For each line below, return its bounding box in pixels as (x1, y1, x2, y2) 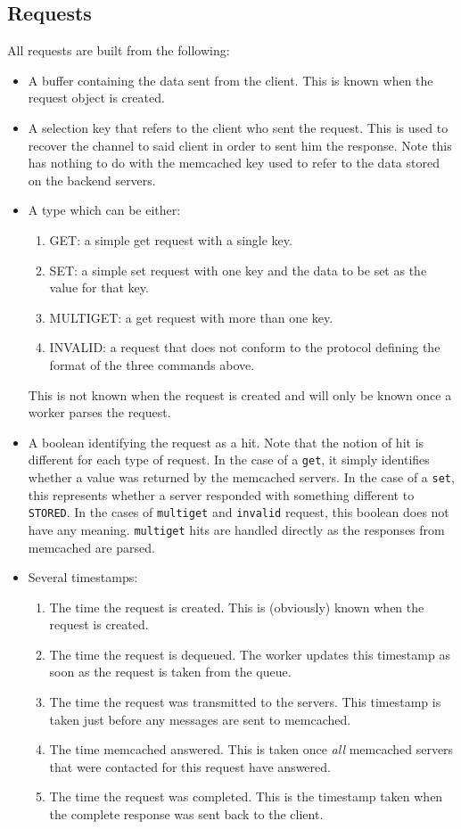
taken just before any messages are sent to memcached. (49, 710, 351, 728)
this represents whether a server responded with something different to (28, 485, 415, 504)
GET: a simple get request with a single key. (49, 230, 292, 249)
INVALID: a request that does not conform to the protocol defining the (49, 338, 440, 357)
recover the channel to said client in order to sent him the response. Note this (28, 135, 452, 154)
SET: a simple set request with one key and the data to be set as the (49, 260, 427, 279)
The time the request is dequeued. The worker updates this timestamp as (49, 644, 450, 663)
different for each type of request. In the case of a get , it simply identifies (28, 450, 430, 469)
